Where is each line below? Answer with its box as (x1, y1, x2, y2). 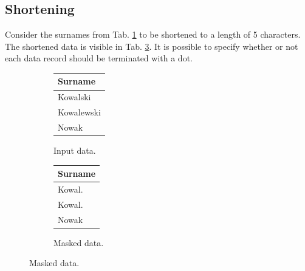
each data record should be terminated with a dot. (5, 52, 193, 64)
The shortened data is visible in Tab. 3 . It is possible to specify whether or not (5, 39, 298, 52)
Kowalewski (58, 106, 101, 118)
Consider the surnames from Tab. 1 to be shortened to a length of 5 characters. (5, 28, 301, 41)
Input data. (53, 144, 96, 157)
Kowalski (58, 91, 91, 103)
